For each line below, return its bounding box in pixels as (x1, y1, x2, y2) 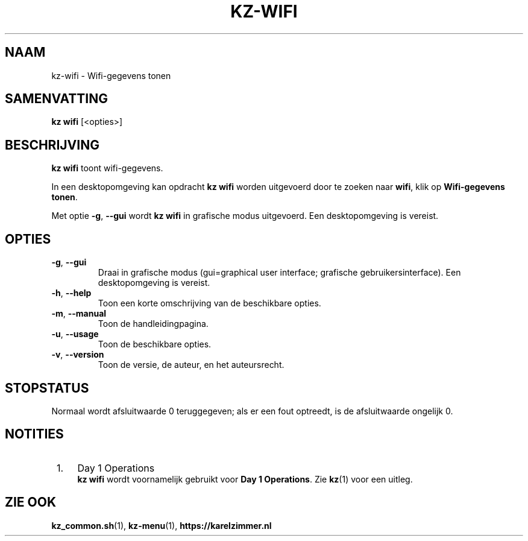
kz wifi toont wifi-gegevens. (51, 163, 163, 174)
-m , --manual (51, 308, 107, 319)
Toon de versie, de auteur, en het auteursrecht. (98, 359, 284, 370)
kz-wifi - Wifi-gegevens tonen (51, 70, 171, 81)
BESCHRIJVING (5, 137, 99, 153)
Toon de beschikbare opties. (98, 339, 212, 350)
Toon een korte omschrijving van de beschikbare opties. (98, 298, 321, 309)
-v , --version (51, 349, 104, 360)
